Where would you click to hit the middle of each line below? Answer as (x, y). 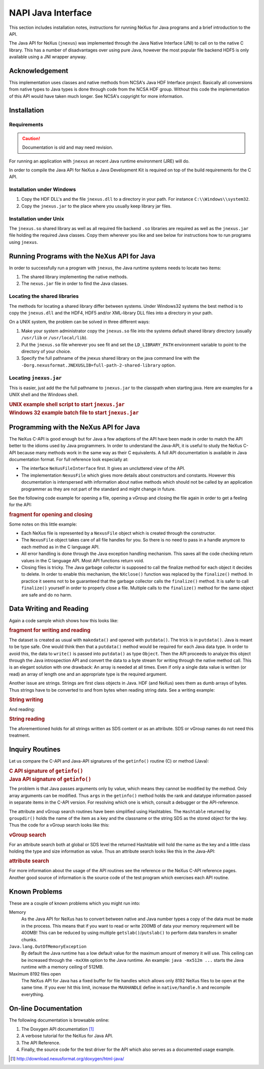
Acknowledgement (39, 71)
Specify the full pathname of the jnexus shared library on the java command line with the (110, 358)
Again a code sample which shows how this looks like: (64, 620)
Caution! (31, 138)
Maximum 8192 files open (35, 974)
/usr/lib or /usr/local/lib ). (55, 338)
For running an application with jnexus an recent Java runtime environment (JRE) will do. (99, 161)
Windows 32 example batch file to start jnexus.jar (74, 413)
